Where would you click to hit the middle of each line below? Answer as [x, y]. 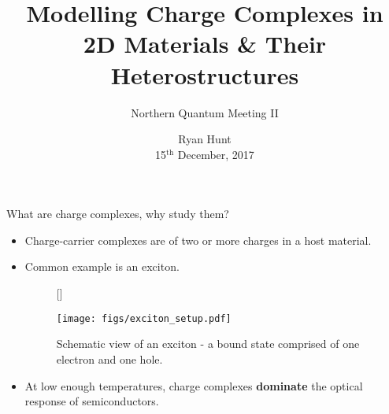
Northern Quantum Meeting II [205, 112]
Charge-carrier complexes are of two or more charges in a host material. [198, 240]
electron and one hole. [109, 359]
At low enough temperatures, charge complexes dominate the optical [194, 385]
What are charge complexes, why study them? [118, 214]
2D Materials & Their [205, 44]
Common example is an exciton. [102, 266]
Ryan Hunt [205, 139]
